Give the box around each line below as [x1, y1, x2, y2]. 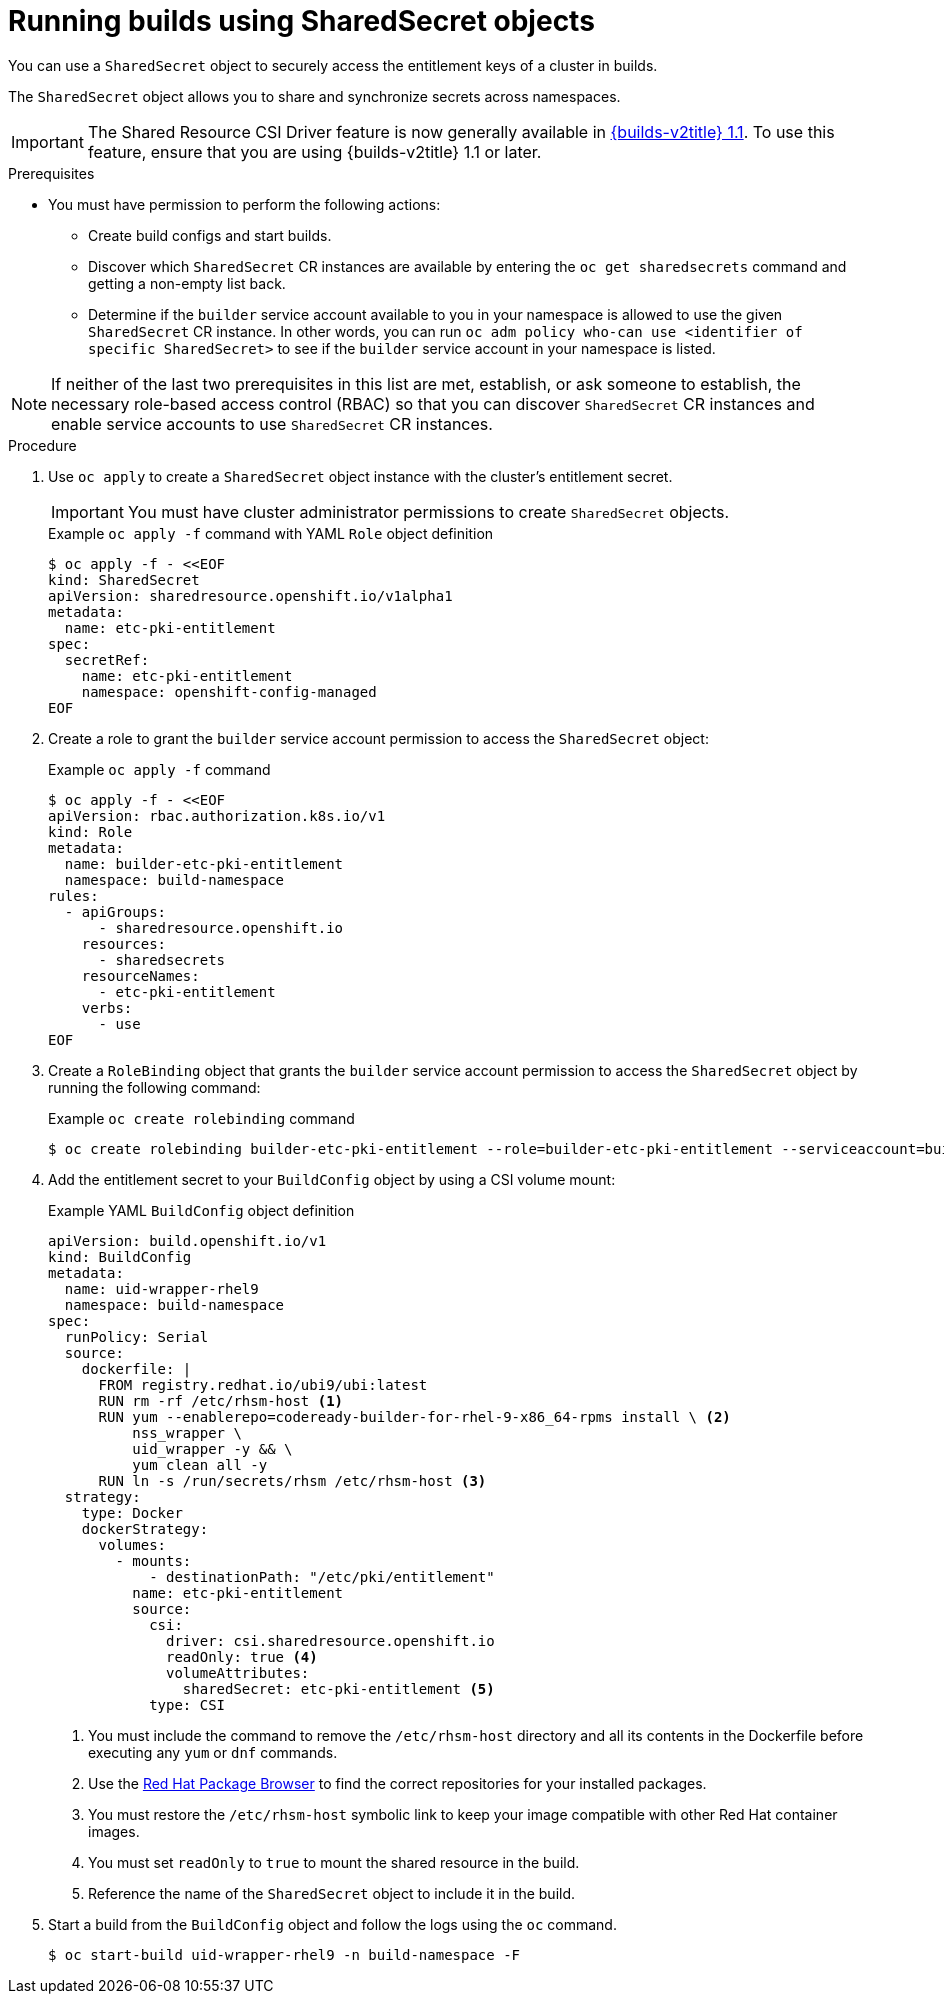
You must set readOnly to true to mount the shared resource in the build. [88, 1853, 580, 1871]
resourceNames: [81, 967, 200, 984]
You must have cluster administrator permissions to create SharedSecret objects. [127, 501, 730, 522]
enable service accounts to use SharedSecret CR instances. [51, 413, 493, 434]
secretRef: [64, 651, 150, 668]
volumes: [98, 1536, 167, 1553]
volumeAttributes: [166, 1664, 310, 1681]
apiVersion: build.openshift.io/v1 [48, 1232, 327, 1249]
